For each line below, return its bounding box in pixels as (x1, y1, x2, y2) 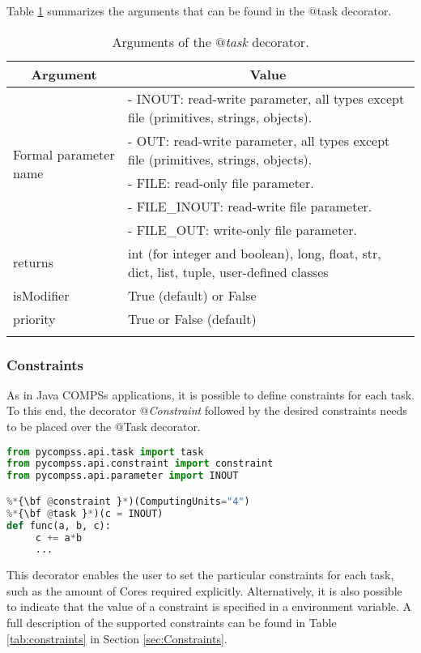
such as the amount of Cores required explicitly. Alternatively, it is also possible (6, 582, 402, 599)
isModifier (13, 285, 70, 305)
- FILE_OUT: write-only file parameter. (127, 220, 358, 239)
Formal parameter (13, 145, 115, 164)
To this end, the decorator (6, 402, 136, 419)
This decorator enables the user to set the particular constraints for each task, (6, 566, 394, 583)
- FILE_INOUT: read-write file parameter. (127, 196, 372, 216)
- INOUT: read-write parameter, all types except (127, 88, 405, 108)
